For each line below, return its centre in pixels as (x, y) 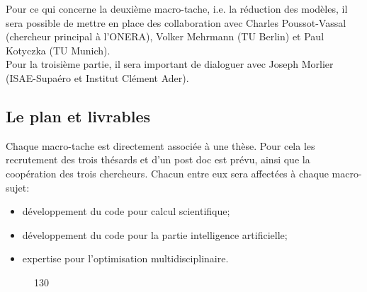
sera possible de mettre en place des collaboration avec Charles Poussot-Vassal (176, 22)
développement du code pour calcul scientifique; (126, 211)
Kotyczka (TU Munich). (58, 50)
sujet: (18, 187)
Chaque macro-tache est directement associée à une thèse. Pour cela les (160, 145)
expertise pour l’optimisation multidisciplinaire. (125, 258)
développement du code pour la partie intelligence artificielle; (155, 234)
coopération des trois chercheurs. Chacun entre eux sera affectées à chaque (167, 173)
